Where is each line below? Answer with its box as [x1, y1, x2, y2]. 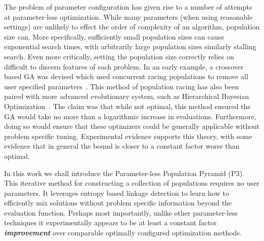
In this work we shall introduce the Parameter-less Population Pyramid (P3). [4, 167, 245, 178]
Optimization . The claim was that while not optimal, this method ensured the [4, 100, 251, 111]
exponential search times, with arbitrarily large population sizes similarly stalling [4, 41, 256, 52]
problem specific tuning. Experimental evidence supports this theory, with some [4, 130, 252, 141]
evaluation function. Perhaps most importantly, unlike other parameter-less [4, 207, 238, 218]
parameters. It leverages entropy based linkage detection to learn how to [4, 187, 229, 198]
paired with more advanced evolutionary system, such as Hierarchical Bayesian [4, 91, 249, 101]
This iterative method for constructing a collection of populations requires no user [4, 178, 259, 188]
